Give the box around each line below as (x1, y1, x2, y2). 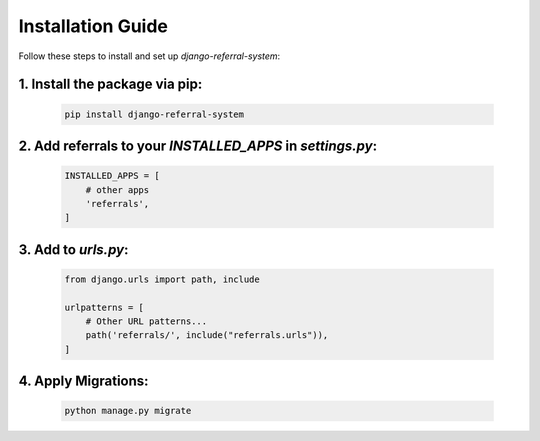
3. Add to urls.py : (18, 241, 129, 258)
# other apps (85, 184, 150, 195)
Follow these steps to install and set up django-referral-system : (18, 50, 281, 62)
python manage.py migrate (64, 405, 192, 417)
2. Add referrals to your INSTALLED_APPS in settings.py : (18, 137, 378, 154)
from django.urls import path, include (64, 273, 260, 285)
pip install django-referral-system (64, 108, 245, 120)
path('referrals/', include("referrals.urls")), (85, 330, 329, 341)
